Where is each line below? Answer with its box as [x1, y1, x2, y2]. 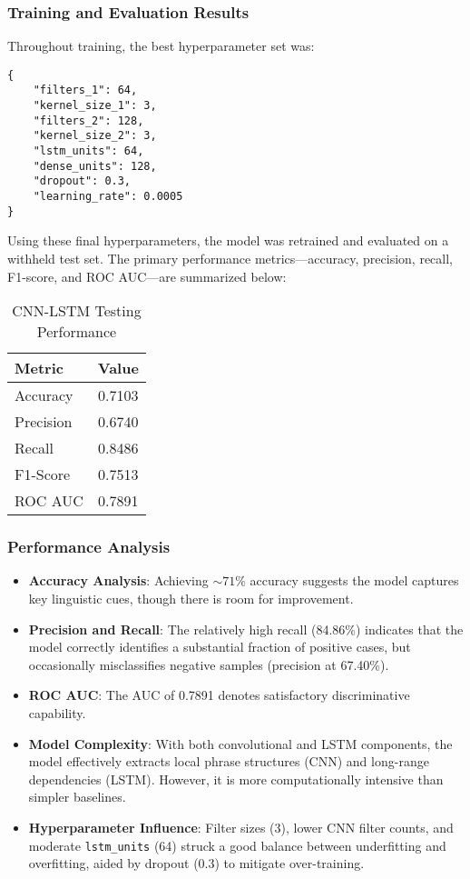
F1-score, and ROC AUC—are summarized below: [7, 266, 287, 285]
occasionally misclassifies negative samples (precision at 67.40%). [28, 654, 389, 674]
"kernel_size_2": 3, [33, 129, 157, 143]
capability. [28, 703, 86, 722]
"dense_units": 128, [33, 159, 157, 173]
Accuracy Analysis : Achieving [28, 571, 209, 590]
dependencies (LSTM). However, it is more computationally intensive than [28, 769, 444, 788]
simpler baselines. [28, 787, 126, 806]
